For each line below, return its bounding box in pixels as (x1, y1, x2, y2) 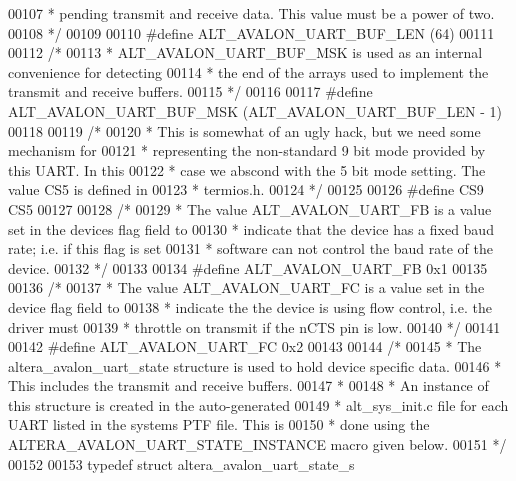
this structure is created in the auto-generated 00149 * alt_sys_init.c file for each (8, 394, 509, 415)
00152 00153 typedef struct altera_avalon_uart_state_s (8, 453, 355, 474)
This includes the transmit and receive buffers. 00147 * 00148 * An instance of (8, 375, 489, 396)
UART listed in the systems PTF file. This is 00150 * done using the (8, 414, 430, 435)
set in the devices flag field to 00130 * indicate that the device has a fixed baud (8, 218, 494, 239)
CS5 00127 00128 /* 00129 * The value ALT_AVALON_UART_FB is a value (8, 198, 492, 219)
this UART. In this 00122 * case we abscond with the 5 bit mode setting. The (8, 159, 486, 180)
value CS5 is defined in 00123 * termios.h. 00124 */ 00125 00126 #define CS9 (8, 179, 484, 200)
